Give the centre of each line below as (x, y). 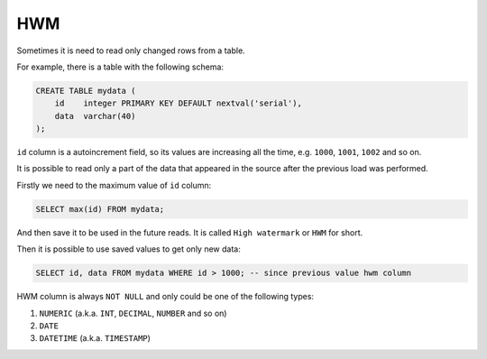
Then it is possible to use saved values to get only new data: (129, 249)
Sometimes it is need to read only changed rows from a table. (131, 51)
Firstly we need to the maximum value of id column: (114, 185)
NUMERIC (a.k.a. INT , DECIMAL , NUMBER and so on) (133, 313)
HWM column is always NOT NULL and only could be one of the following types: (165, 297)
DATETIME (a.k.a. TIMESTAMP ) (95, 338)
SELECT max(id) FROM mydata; (100, 209)
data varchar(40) (95, 116)
